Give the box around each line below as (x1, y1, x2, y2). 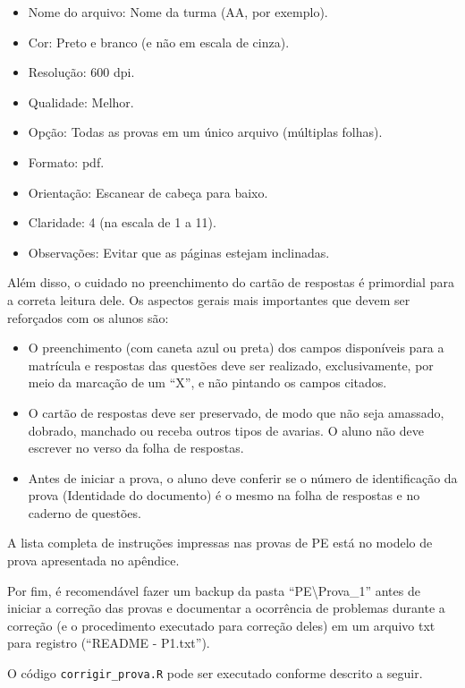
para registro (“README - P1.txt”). (7, 633, 210, 652)
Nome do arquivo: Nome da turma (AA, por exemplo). (28, 3, 328, 21)
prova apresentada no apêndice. (7, 551, 180, 570)
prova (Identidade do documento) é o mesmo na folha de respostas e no (28, 486, 420, 505)
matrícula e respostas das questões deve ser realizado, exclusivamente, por (28, 355, 434, 374)
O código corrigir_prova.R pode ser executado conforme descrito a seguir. (7, 664, 423, 683)
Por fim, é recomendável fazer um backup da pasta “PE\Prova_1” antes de (7, 581, 420, 599)
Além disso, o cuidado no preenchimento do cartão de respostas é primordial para (7, 273, 454, 292)
